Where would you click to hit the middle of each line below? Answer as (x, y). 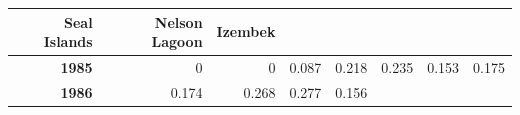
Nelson (178, 21)
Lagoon (177, 41)
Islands (68, 41)
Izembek (246, 31)
